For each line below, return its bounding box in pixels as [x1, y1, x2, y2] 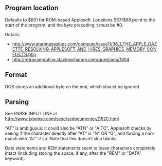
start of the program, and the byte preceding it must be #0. [5, 22, 123, 28]
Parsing [5, 98, 29, 106]
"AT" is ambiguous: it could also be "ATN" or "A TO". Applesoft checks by [5, 125, 152, 131]
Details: [5, 31, 20, 37]
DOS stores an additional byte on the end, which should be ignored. [5, 83, 141, 89]
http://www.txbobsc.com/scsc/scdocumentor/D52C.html [5, 116, 119, 122]
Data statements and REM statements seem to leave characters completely [5, 145, 156, 151]
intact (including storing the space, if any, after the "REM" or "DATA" [5, 150, 142, 156]
